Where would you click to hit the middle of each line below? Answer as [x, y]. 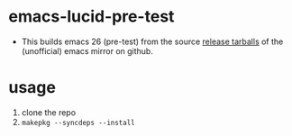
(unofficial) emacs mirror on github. [87, 50]
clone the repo [49, 112]
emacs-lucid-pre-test [91, 17]
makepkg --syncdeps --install [78, 122]
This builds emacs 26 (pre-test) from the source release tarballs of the [152, 41]
